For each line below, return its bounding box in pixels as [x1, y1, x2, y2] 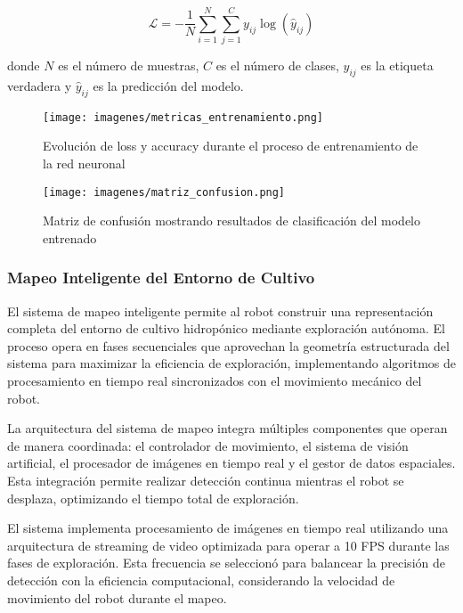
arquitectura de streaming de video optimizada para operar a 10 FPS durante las [7, 535, 450, 554]
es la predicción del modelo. [93, 76, 244, 94]
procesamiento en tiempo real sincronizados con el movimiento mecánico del [7, 372, 422, 389]
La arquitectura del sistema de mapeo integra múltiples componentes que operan [7, 419, 448, 437]
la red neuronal [43, 153, 126, 172]
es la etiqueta [361, 56, 434, 75]
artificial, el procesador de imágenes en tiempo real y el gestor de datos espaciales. [7, 454, 456, 472]
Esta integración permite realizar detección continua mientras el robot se [7, 470, 404, 489]
